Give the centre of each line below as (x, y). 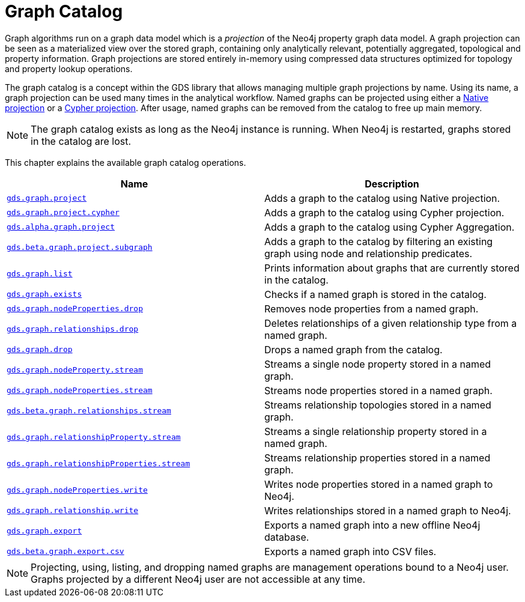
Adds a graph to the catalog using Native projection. (382, 198)
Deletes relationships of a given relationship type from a (391, 323)
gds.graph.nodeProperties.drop (75, 309)
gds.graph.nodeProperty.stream (75, 370)
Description (392, 184)
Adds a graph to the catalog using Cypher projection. (384, 212)
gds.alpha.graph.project (61, 227)
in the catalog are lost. (81, 141)
